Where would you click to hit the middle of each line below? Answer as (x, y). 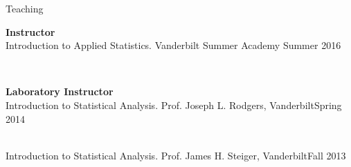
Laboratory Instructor (60, 91)
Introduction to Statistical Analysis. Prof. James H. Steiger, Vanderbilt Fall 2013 (176, 155)
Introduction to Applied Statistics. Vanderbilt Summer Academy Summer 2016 (173, 45)
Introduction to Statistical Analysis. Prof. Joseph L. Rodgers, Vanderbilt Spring (174, 105)
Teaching (25, 8)
